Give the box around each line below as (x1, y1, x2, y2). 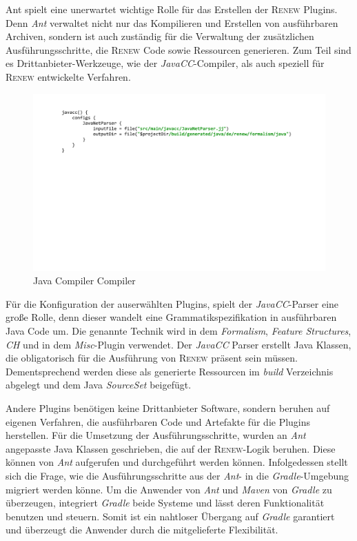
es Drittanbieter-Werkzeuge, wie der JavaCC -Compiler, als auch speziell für (6, 56, 325, 70)
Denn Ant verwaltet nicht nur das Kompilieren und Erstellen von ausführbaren (6, 15, 338, 30)
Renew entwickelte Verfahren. (6, 69, 131, 83)
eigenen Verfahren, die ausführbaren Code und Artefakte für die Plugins (6, 414, 311, 429)
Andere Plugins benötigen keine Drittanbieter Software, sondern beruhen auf (6, 401, 330, 415)
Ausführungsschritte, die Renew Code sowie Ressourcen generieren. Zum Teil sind (6, 42, 351, 57)
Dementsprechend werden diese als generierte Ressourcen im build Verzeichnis (6, 364, 334, 378)
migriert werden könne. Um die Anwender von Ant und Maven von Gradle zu (6, 482, 332, 496)
